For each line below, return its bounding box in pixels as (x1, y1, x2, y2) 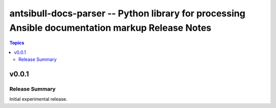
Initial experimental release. (9, 96, 67, 102)
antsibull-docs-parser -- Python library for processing (9, 8, 245, 19)
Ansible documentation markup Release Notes (9, 22, 212, 33)
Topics (9, 40, 25, 46)
